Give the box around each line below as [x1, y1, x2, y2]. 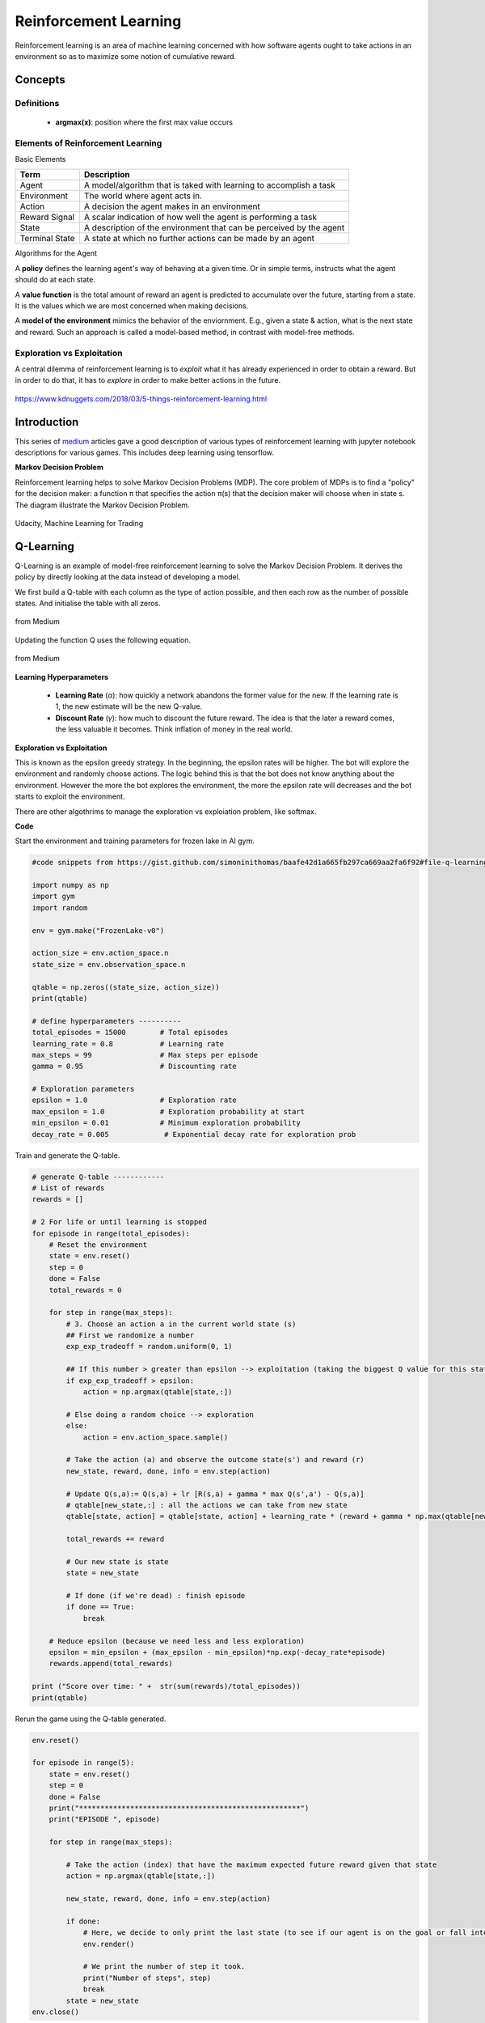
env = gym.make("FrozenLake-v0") [32, 926, 165, 935]
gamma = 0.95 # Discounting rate [32, 1062, 238, 1071]
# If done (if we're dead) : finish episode [65, 1591, 246, 1601]
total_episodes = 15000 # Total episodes [32, 1028, 229, 1037]
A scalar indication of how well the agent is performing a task [83, 211, 317, 223]
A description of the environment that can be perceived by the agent [83, 223, 345, 234]
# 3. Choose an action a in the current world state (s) [65, 1319, 297, 1329]
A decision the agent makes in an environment [83, 201, 260, 212]
